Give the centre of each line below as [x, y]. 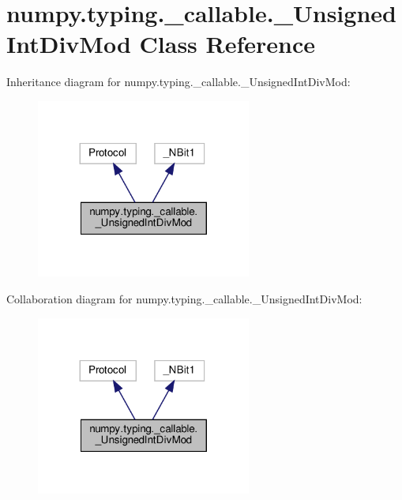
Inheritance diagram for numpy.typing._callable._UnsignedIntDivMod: [178, 82]
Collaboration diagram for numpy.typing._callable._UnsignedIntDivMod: [184, 299]
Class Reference [227, 44]
